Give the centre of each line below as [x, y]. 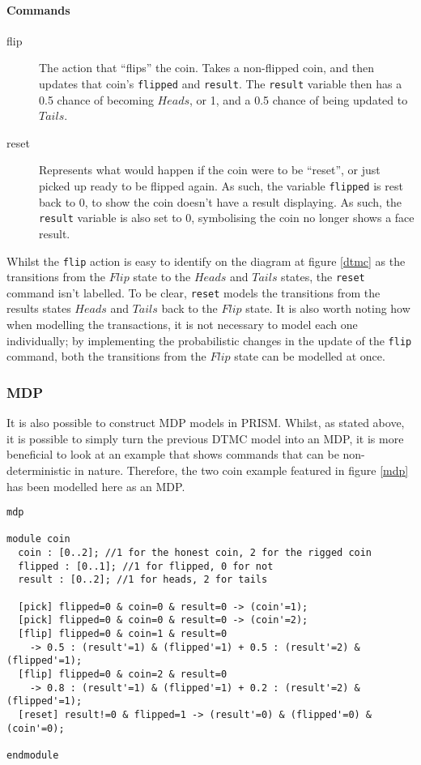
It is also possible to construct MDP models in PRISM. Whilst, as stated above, [206, 423]
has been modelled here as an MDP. [96, 486]
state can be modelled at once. [310, 356]
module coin [38, 539]
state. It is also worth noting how [328, 308]
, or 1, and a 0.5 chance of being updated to [299, 99]
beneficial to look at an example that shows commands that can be [173, 454]
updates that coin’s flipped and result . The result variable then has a [221, 83]
